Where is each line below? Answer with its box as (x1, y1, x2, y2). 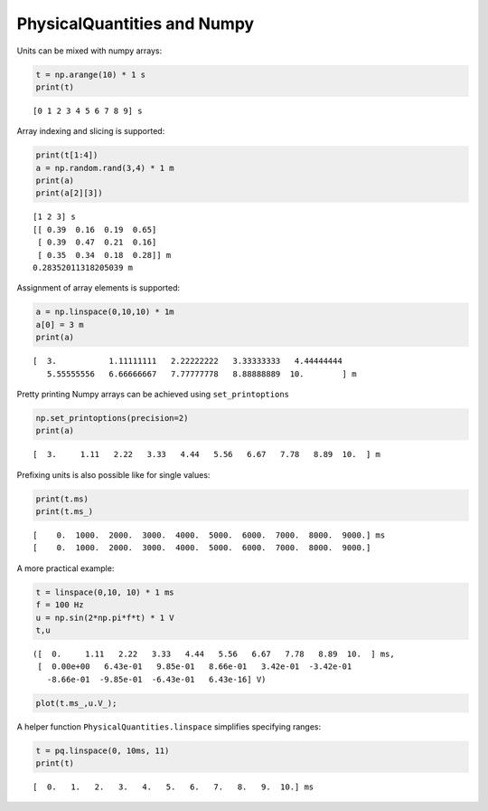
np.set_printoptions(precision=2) (35, 413, 189, 423)
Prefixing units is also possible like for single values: (16, 469, 211, 480)
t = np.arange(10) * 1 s (35, 69, 146, 80)
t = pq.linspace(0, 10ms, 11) (35, 745, 170, 756)
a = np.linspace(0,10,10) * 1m (35, 307, 175, 317)
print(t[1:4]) (35, 150, 99, 160)
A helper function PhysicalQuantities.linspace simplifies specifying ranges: (16, 720, 321, 732)
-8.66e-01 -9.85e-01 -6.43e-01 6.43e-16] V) (46, 674, 267, 684)
